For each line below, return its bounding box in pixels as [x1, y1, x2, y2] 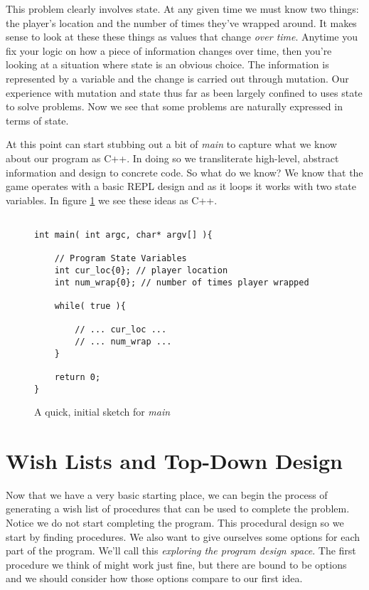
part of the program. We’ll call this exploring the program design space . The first [6, 543, 356, 558]
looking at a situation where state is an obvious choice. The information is [6, 57, 329, 72]
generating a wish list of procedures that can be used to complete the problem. [6, 501, 350, 516]
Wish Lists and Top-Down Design [6, 446, 343, 475]
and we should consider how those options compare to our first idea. [6, 571, 303, 586]
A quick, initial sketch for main [34, 404, 171, 419]
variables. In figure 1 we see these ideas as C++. [6, 192, 218, 207]
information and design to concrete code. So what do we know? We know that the [6, 164, 363, 179]
